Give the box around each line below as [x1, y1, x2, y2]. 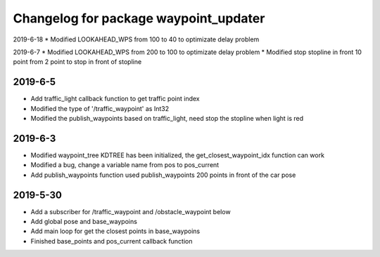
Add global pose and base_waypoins [30, 218, 137, 225]
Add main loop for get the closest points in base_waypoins [30, 227, 201, 235]
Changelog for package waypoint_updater [13, 11, 265, 26]
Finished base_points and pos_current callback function [30, 237, 193, 245]
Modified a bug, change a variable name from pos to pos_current [30, 161, 220, 169]
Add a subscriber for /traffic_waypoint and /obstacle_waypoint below [30, 207, 232, 216]
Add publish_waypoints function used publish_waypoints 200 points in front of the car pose [30, 171, 296, 179]
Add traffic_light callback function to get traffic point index [30, 95, 200, 103]
